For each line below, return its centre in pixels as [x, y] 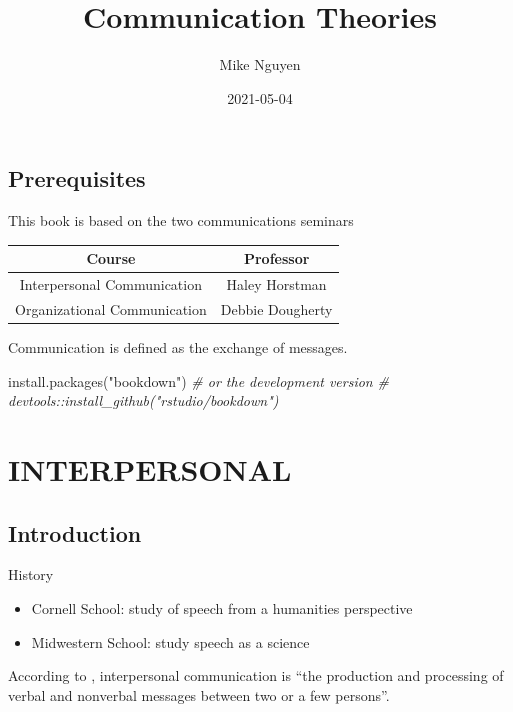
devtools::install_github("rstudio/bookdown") [143, 400]
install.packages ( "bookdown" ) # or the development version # [198, 380]
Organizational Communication [111, 308]
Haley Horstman [276, 284]
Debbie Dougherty [276, 308]
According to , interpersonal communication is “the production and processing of [256, 675]
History [31, 574]
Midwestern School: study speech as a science [170, 641]
